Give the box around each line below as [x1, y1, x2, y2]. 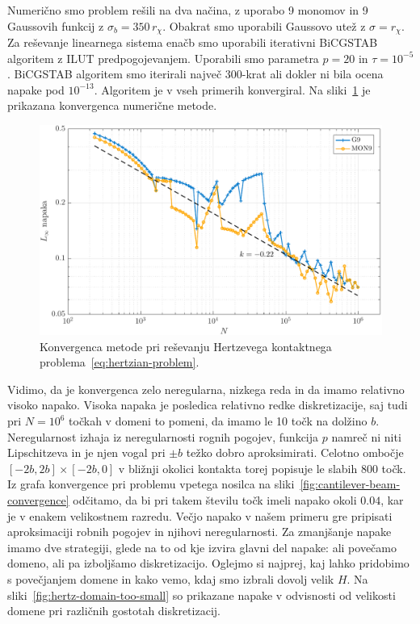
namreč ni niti [331, 428, 401, 445]
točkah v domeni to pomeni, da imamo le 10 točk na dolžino [69, 413, 367, 429]
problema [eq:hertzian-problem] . [40, 354, 199, 371]
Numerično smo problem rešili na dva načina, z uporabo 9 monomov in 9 [7, 2, 368, 18]
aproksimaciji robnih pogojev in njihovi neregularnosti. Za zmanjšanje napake [7, 523, 392, 540]
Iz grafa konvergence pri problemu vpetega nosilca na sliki [7, 475, 295, 492]
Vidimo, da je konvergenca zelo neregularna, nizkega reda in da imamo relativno [7, 380, 405, 397]
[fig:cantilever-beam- [300, 475, 401, 492]
